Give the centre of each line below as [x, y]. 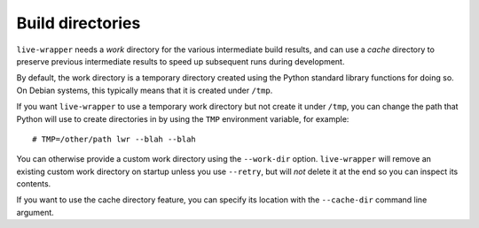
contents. [34, 184]
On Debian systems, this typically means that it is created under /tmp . [145, 90]
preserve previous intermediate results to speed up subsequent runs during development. [181, 61]
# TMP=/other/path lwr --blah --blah [114, 139]
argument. [35, 212]
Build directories [79, 23]
